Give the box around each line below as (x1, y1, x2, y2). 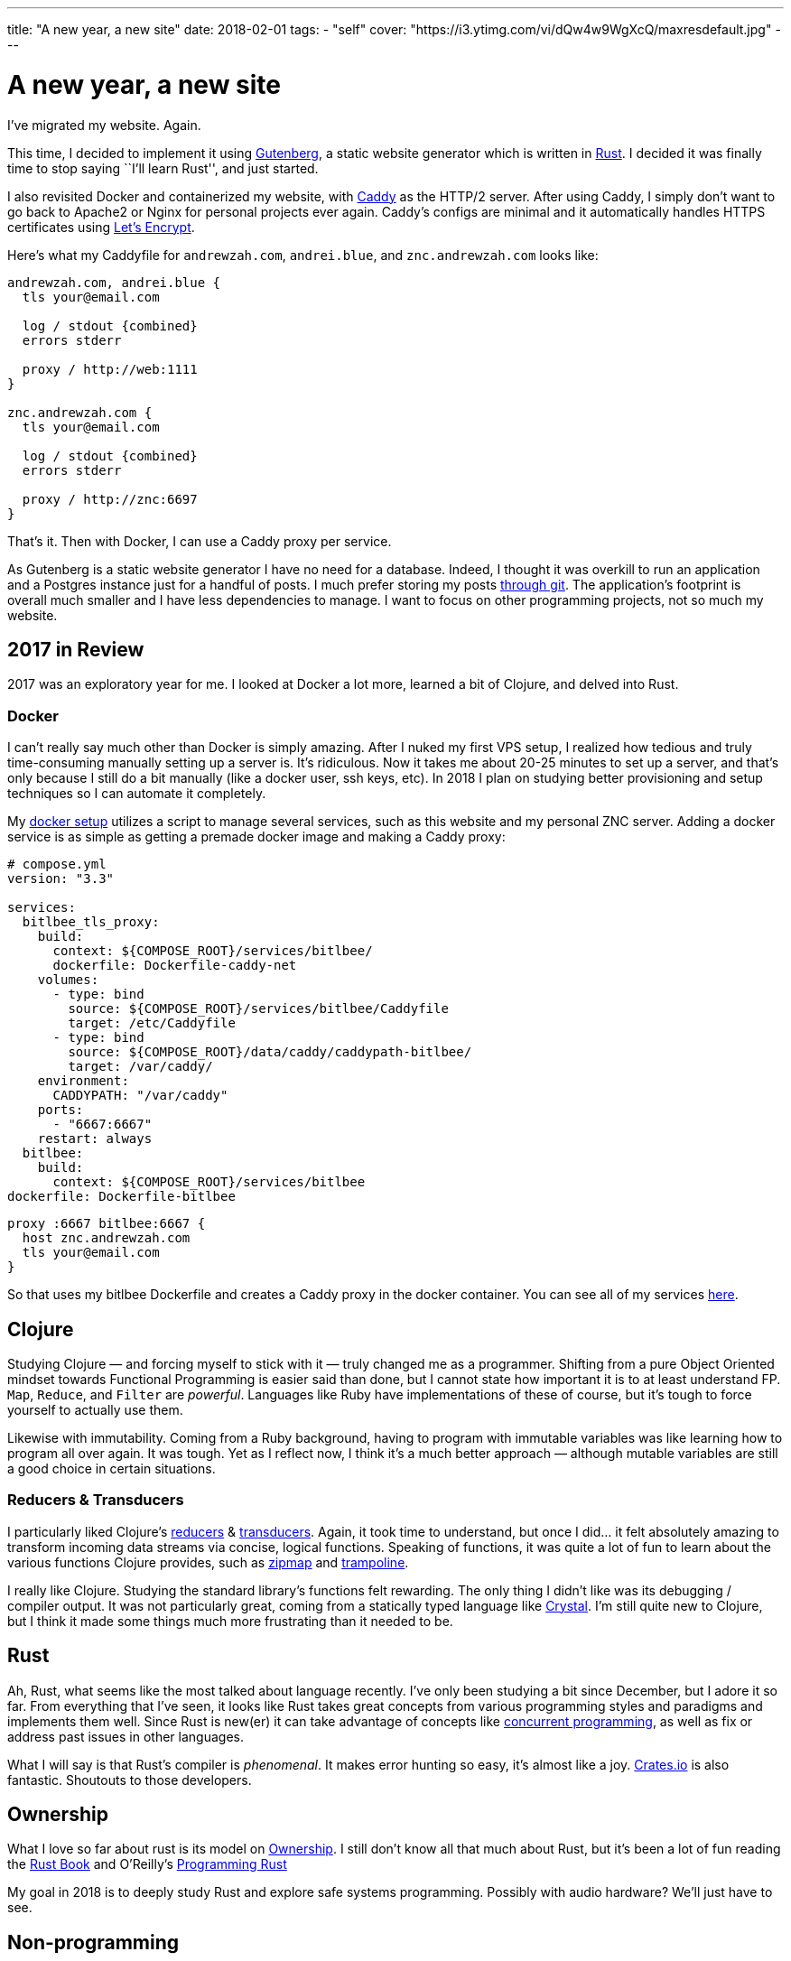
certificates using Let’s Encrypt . (7, 218, 195, 235)
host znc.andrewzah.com (22, 1231, 191, 1246)
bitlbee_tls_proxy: (22, 915, 160, 930)
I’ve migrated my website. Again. (7, 116, 201, 133)
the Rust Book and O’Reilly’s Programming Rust (7, 1856, 287, 1873)
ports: (37, 1102, 84, 1118)
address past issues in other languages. (7, 1728, 244, 1744)
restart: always (37, 1131, 153, 1147)
